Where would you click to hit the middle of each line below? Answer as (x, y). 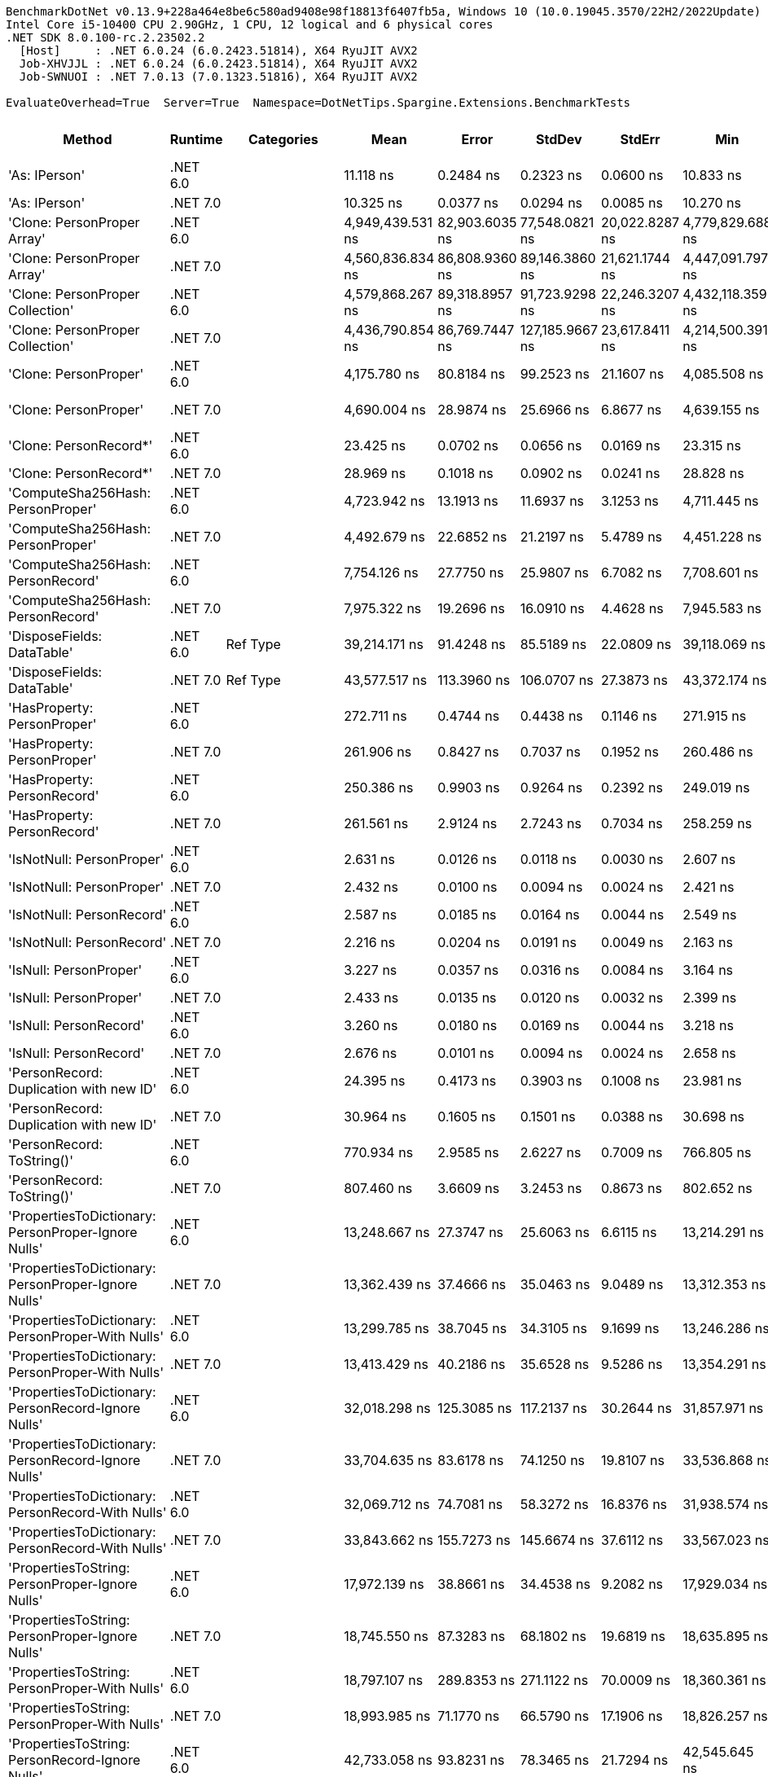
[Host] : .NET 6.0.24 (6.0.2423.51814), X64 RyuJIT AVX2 (218, 50)
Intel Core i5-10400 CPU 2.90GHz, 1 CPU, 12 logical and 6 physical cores (250, 24)
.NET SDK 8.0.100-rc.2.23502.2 (105, 37)
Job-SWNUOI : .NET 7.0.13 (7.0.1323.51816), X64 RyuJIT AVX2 (218, 77)
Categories (283, 139)
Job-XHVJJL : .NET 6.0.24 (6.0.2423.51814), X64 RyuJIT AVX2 (218, 64)
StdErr (640, 139)
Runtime (196, 139)
